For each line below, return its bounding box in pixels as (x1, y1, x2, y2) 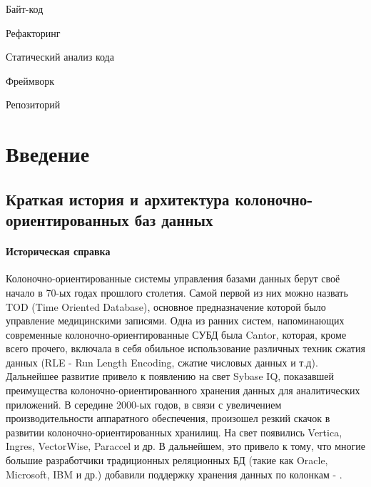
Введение (6, 139, 90, 168)
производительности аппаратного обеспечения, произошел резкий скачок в (6, 411, 330, 426)
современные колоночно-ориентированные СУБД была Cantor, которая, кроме (6, 327, 347, 342)
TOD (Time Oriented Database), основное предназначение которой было (6, 299, 326, 314)
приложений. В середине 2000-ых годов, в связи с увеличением (6, 396, 282, 411)
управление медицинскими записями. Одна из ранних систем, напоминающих (6, 313, 345, 328)
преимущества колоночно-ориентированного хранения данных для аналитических (6, 383, 360, 398)
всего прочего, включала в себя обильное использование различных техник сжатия (6, 341, 365, 356)
